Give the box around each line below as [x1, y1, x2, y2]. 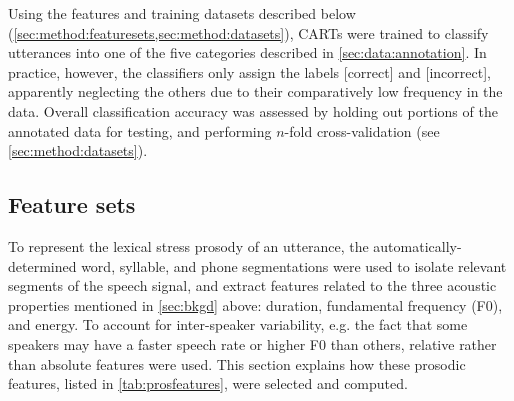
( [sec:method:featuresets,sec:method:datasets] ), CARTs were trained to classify [8, 22, 489, 43]
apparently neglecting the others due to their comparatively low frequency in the [8, 81, 503, 102]
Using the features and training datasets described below [8, 3, 356, 23]
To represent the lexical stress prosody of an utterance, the [8, 235, 369, 256]
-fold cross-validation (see [284, 120, 440, 141]
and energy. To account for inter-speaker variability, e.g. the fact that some [8, 314, 468, 335]
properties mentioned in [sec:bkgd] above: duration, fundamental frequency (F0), [8, 294, 503, 315]
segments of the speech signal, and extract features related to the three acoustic [8, 275, 497, 296]
